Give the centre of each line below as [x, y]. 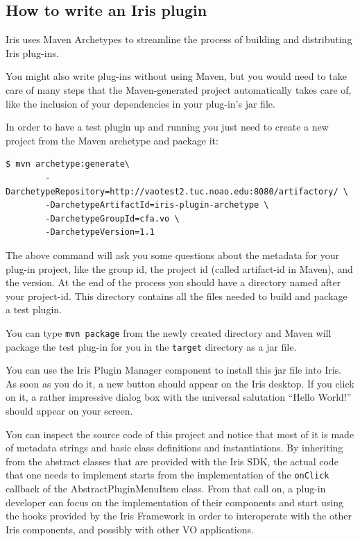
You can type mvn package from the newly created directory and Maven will [169, 332]
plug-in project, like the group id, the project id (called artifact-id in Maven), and [179, 268]
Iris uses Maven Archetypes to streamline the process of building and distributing [179, 39]
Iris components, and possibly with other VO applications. [130, 529]
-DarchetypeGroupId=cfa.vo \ [112, 218]
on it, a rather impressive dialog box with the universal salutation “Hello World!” [179, 397]
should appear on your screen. [69, 410]
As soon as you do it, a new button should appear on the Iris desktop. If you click [180, 383]
